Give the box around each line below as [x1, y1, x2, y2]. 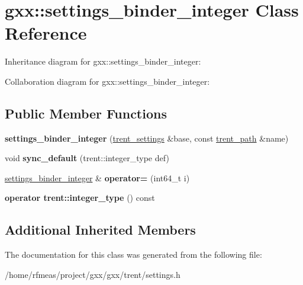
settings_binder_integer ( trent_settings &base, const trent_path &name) [5, 132, 289, 144]
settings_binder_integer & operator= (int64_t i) [5, 171, 190, 184]
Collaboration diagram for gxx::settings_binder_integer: [5, 75, 210, 87]
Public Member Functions [5, 104, 167, 122]
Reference [5, 21, 87, 45]
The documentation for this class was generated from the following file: [5, 248, 262, 261]
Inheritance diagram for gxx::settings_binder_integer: [5, 55, 201, 68]
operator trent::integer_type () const [5, 191, 155, 204]
